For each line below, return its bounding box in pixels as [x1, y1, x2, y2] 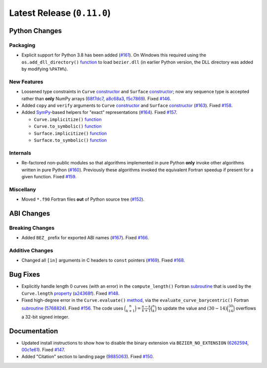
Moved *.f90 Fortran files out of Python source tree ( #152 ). [21, 196, 145, 203]
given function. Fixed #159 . [21, 173, 77, 179]
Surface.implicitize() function [34, 130, 107, 136]
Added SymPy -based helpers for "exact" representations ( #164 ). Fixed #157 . [21, 109, 178, 115]
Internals [9, 149, 32, 156]
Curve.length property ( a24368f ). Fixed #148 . [21, 290, 120, 296]
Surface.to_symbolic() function [34, 137, 107, 143]
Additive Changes [9, 247, 53, 254]
